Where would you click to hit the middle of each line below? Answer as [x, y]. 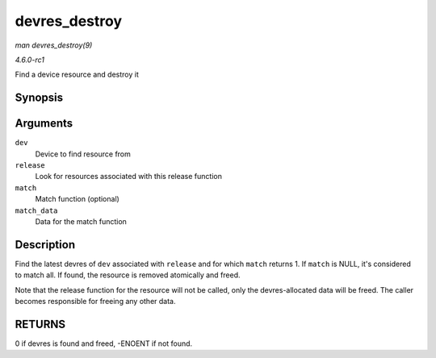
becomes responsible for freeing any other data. [95, 302]
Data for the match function [81, 221]
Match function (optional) [78, 199]
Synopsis [39, 98]
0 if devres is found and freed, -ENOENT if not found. [104, 343]
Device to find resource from [83, 154]
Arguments [44, 124]
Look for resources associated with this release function [128, 177]
